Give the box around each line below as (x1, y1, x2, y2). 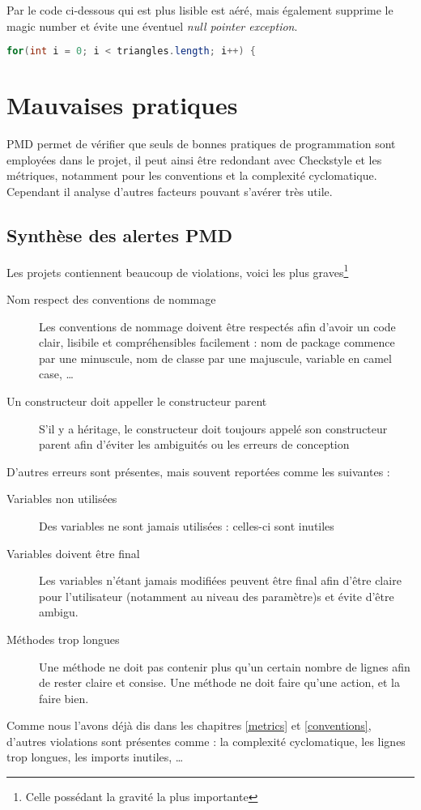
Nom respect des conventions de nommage (6, 291, 216, 308)
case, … (39, 365, 74, 382)
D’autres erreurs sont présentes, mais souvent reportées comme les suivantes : (6, 463, 390, 480)
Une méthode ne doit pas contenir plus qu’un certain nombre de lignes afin (39, 658, 410, 675)
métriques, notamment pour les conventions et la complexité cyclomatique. (6, 167, 377, 184)
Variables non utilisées (6, 490, 117, 507)
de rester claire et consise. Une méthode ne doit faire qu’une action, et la (39, 674, 401, 691)
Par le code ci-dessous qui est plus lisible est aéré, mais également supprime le (6, 2, 393, 18)
